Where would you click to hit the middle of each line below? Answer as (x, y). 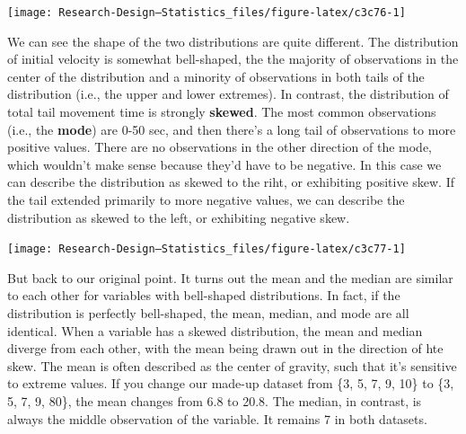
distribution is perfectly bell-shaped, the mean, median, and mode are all (208, 313)
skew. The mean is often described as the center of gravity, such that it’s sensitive (232, 365)
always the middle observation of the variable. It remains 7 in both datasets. (217, 418)
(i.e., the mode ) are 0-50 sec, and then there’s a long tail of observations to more (232, 129)
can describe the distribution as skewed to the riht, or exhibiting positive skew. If (231, 182)
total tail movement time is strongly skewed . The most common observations (222, 112)
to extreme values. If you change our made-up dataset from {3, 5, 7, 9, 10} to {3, (231, 383)
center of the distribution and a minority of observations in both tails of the (216, 76)
